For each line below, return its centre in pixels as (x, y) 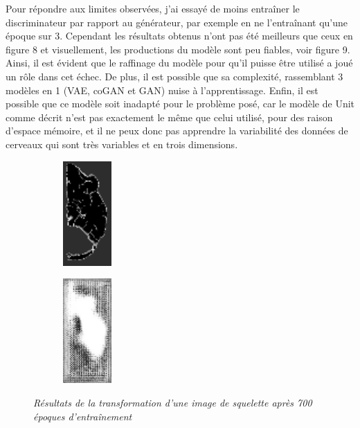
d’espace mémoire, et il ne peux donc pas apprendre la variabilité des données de (177, 131)
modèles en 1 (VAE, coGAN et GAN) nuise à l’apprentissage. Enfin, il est (162, 90)
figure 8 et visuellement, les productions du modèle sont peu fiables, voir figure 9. (178, 49)
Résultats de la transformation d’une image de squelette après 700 (173, 403)
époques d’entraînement (83, 416)
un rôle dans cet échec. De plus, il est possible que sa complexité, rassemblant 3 (174, 76)
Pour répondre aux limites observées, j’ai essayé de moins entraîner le (153, 8)
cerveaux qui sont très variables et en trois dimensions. (122, 144)
